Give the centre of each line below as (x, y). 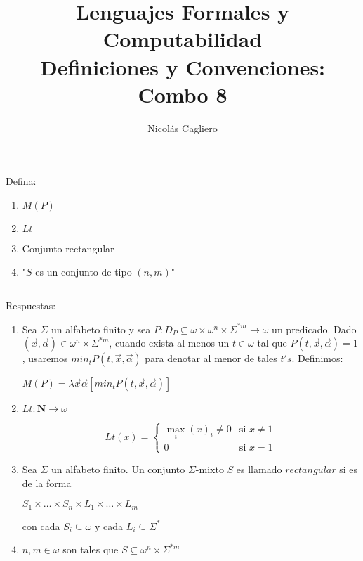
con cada (41, 525)
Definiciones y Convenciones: (183, 66)
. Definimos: (317, 358)
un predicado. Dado (314, 329)
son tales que (91, 549)
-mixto (210, 469)
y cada (108, 525)
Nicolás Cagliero (183, 128)
